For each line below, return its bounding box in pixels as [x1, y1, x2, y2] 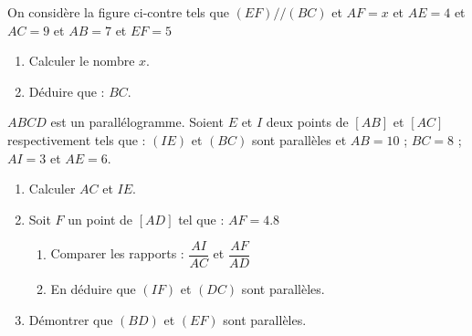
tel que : [178, 209, 225, 228]
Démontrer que [28, 310, 113, 329]
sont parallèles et [251, 130, 347, 149]
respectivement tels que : [7, 130, 146, 149]
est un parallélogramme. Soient [50, 112, 224, 131]
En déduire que [50, 279, 136, 299]
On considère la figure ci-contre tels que [7, 3, 229, 21]
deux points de [266, 112, 349, 131]
